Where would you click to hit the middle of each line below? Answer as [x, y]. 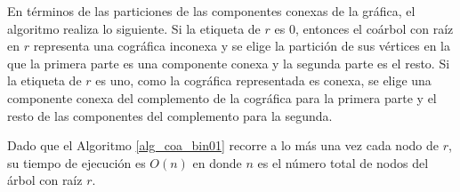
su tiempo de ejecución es [77, 162]
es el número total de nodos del [343, 162]
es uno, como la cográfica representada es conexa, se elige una [263, 80]
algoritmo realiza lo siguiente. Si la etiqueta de [134, 28]
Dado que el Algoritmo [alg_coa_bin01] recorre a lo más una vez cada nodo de [223, 145]
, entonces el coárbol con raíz [374, 28]
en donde [217, 162]
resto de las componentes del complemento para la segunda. [170, 115]
